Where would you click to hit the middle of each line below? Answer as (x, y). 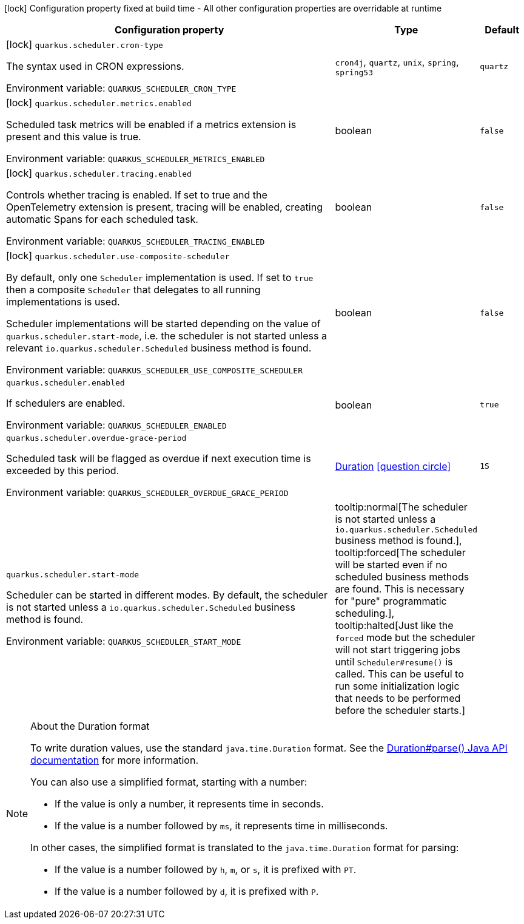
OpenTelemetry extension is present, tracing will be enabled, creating (164, 207)
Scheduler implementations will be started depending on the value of (163, 324)
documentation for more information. (114, 760)
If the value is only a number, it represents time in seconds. (189, 804)
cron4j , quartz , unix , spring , (397, 62)
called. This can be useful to (399, 674)
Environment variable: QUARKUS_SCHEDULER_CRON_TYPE (121, 88)
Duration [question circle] (393, 466)
